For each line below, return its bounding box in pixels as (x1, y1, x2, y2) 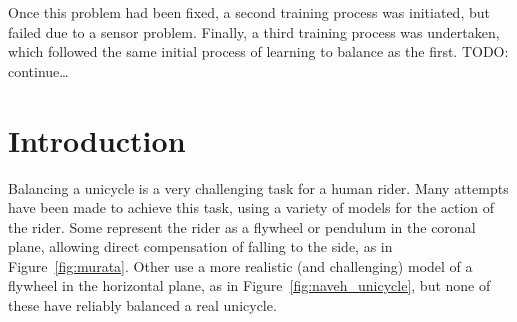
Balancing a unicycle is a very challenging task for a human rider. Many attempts (8, 177, 509, 198)
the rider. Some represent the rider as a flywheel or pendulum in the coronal (8, 216, 476, 237)
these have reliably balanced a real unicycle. (8, 295, 277, 316)
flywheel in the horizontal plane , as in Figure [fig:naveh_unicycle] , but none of (8, 275, 491, 296)
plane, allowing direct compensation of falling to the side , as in (8, 236, 393, 257)
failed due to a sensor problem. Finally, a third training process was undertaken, (8, 21, 500, 42)
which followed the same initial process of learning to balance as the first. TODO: (8, 41, 509, 62)
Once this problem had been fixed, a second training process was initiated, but (8, 2, 490, 22)
